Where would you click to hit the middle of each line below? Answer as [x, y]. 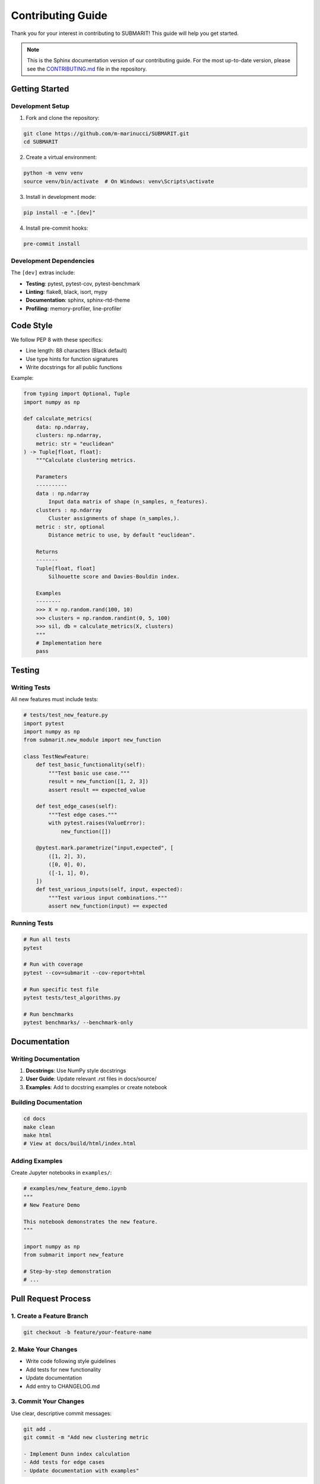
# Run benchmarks [49, 1014]
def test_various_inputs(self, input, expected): [109, 890]
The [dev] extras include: [43, 272]
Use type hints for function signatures [72, 359]
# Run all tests [47, 940]
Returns [47, 551]
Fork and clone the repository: [63, 118]
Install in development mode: [61, 196]
